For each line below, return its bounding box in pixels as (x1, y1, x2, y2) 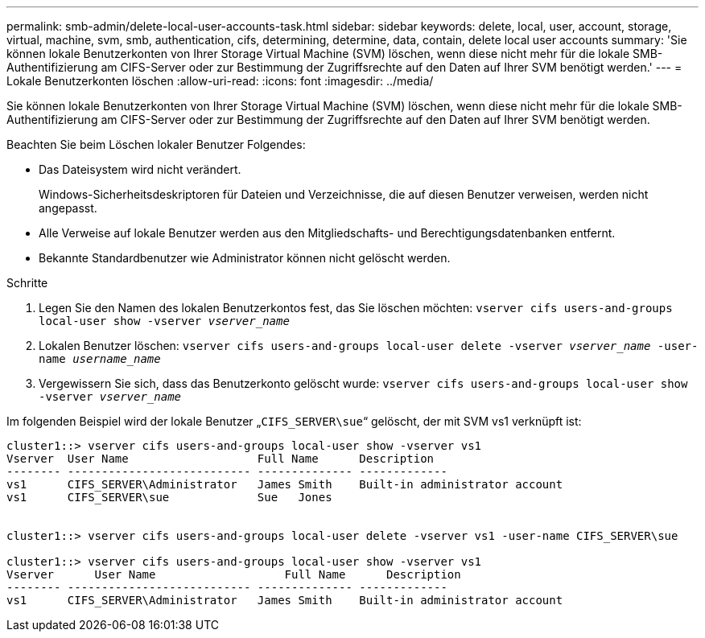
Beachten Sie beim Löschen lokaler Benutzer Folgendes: (6, 138, 306, 151)
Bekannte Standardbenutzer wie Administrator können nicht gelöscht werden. (39, 251, 451, 265)
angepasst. (39, 201, 97, 215)
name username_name (39, 352, 161, 365)
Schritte (6, 276, 48, 290)
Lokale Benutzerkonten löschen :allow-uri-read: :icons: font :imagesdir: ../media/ (6, 74, 434, 88)
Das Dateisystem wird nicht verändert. (39, 163, 241, 176)
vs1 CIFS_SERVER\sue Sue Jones (6, 491, 332, 504)
